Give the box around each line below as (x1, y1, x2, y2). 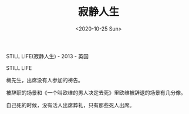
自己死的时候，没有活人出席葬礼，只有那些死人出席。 (6, 101, 135, 109)
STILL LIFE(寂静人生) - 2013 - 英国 (6, 52, 89, 59)
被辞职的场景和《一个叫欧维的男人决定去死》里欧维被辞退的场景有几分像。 (6, 89, 186, 96)
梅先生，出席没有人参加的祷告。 (6, 76, 83, 83)
